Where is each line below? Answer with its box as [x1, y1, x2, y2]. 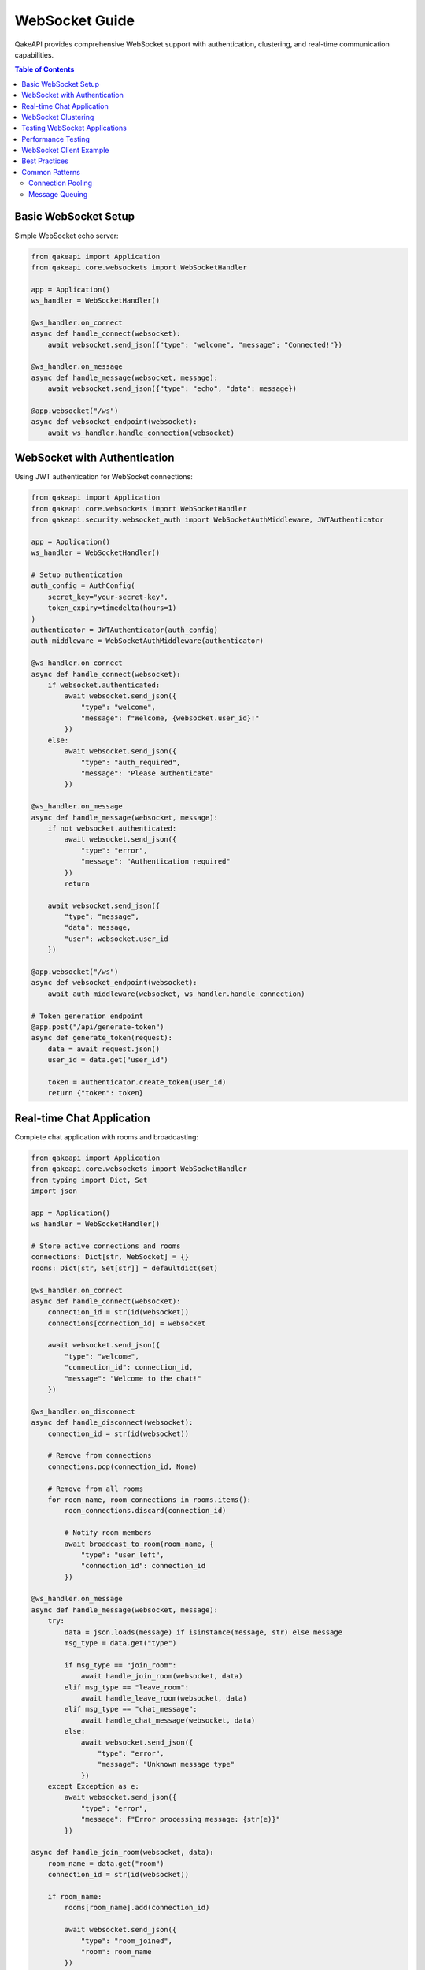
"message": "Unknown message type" [97, 1760, 235, 1769]
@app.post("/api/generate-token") [31, 1023, 164, 1031]
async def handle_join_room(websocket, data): [31, 1848, 214, 1857]
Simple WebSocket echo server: [14, 231, 119, 240]
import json [31, 1187, 78, 1195]
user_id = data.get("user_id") [47, 1056, 168, 1065]
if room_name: [47, 1892, 102, 1901]
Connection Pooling [28, 178, 93, 188]
